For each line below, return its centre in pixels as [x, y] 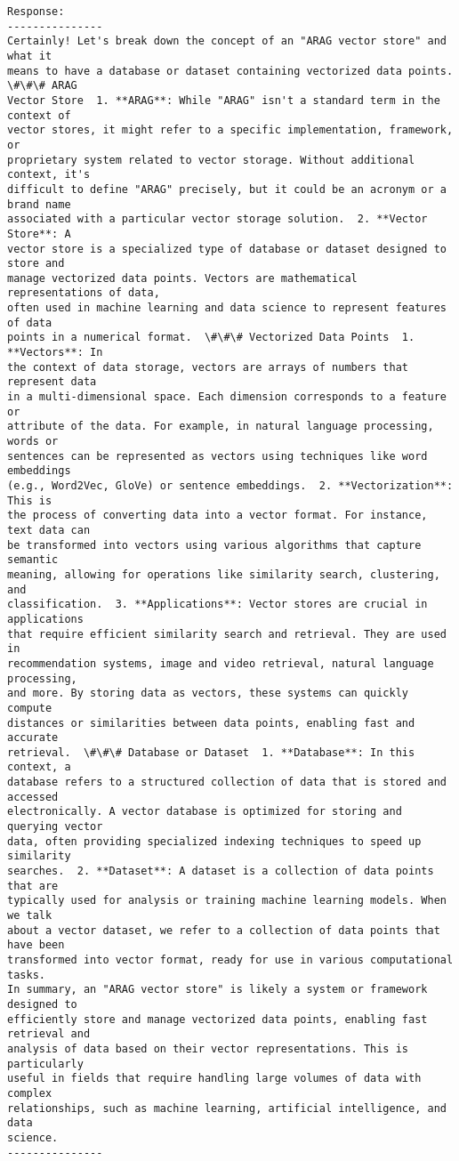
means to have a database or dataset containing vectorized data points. [230, 71]
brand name [39, 204]
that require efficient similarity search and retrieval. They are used [227, 634]
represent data [52, 382]
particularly [45, 1064]
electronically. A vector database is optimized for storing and [205, 812]
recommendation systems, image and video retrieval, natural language [221, 663]
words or [33, 442]
